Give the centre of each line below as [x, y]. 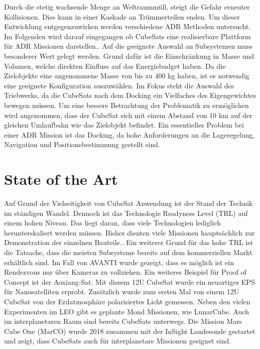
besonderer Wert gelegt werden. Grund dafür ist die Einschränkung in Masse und [129, 55]
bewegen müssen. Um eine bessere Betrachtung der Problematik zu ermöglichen [126, 105]
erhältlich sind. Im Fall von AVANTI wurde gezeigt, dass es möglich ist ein [119, 262]
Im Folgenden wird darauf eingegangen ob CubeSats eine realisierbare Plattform [127, 36]
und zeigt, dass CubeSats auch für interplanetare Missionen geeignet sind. [118, 341]
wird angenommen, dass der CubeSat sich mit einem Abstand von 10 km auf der [128, 115]
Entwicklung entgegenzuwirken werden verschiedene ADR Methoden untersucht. [127, 26]
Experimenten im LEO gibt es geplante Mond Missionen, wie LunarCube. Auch [126, 311]
